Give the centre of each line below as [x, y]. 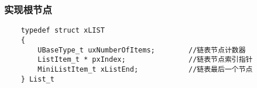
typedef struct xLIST [63, 31]
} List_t [37, 79]
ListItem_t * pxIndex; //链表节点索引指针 [145, 60]
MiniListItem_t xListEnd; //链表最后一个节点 [145, 69]
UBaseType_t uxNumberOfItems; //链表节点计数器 [142, 50]
